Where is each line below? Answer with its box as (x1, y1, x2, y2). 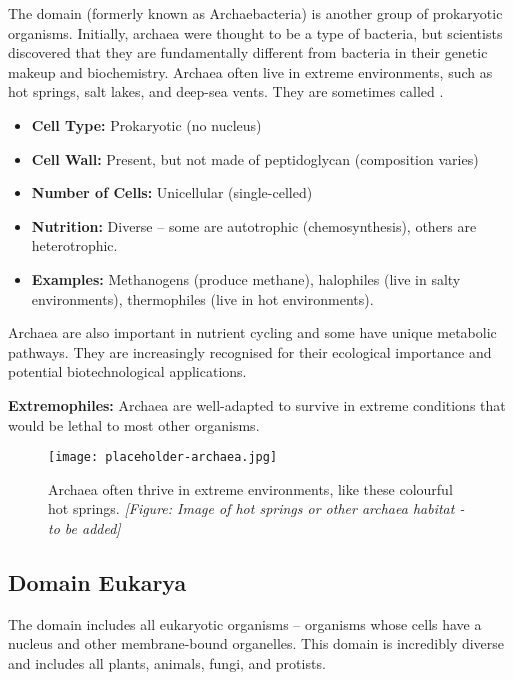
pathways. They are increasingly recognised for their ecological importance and (8, 341, 492, 362)
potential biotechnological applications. (8, 361, 247, 382)
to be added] (48, 517, 121, 538)
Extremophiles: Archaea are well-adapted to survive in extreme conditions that (8, 394, 506, 415)
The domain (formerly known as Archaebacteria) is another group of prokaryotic (8, 3, 503, 23)
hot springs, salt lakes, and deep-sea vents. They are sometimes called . (8, 81, 444, 102)
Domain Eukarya (8, 566, 187, 597)
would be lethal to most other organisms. (8, 414, 260, 435)
